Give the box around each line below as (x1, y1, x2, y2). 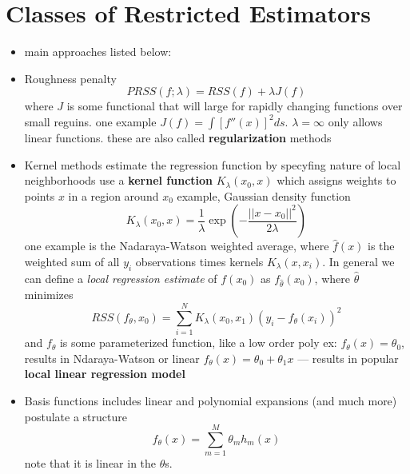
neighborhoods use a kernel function (24, 172, 213, 189)
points (24, 187, 55, 204)
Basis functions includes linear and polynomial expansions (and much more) (24, 392, 397, 408)
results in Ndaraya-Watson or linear (24, 349, 200, 366)
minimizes (24, 286, 74, 303)
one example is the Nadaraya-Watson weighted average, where (24, 237, 329, 254)
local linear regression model (24, 365, 185, 382)
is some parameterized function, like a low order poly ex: (59, 334, 337, 351)
